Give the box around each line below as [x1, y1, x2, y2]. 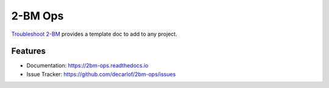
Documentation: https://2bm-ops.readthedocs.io [26, 62, 149, 69]
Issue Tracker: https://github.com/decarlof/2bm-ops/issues [26, 70, 176, 78]
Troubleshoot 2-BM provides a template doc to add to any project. [11, 30, 178, 38]
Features [11, 46, 46, 56]
